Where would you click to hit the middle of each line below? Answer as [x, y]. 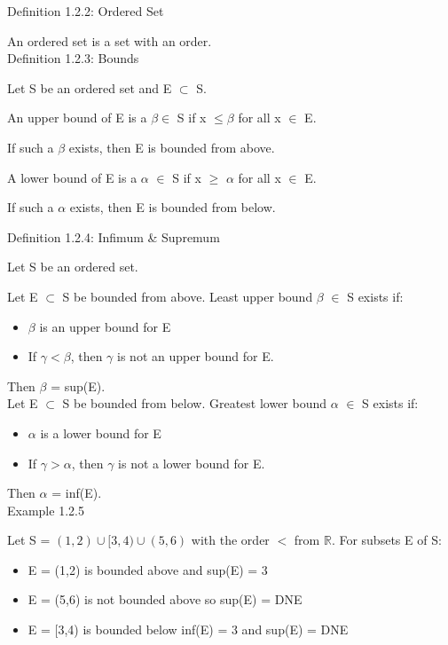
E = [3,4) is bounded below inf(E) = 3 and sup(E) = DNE [188, 629]
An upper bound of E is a [77, 118]
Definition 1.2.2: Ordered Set [86, 11]
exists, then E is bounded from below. [173, 207]
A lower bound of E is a [72, 177]
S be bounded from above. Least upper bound [188, 296]
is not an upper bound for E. [196, 356]
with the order [230, 540]
